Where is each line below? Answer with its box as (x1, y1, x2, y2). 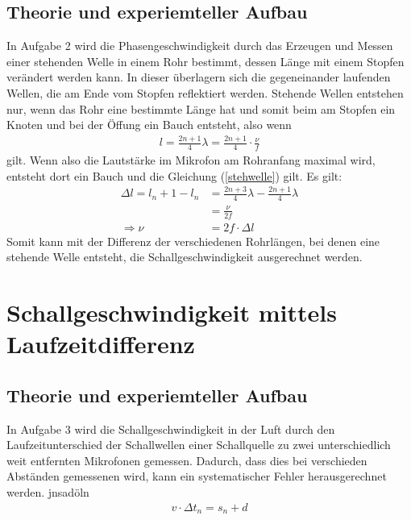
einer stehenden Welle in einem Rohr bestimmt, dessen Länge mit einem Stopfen (6, 52, 405, 69)
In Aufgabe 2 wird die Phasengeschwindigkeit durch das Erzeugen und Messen (6, 37, 393, 54)
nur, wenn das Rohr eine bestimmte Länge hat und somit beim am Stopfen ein (6, 100, 396, 117)
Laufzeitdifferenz (6, 327, 195, 360)
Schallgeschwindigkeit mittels (6, 296, 337, 329)
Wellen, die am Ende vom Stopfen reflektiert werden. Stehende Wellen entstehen (6, 84, 404, 101)
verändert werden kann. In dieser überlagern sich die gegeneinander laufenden (6, 69, 391, 85)
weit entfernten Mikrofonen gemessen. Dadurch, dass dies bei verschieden (6, 451, 367, 468)
